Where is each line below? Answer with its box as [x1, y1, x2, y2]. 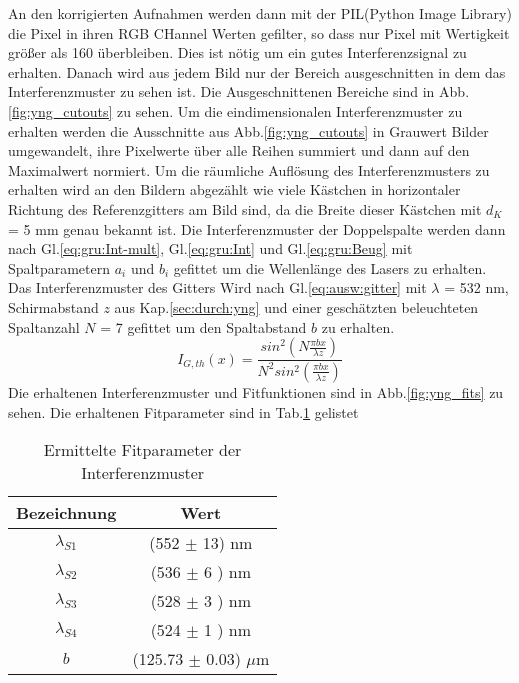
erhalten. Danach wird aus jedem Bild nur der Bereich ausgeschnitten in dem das [8, 61, 506, 82]
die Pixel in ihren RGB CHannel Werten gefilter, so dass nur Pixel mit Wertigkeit [8, 22, 510, 43]
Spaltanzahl [8, 316, 80, 337]
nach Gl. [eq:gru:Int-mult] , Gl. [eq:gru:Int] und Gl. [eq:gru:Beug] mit [8, 238, 413, 259]
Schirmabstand [8, 296, 99, 317]
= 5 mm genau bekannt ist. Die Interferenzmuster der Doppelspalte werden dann [8, 218, 506, 239]
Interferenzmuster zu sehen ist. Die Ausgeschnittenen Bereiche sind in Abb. [8, 81, 470, 102]
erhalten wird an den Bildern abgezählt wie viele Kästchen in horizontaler [8, 179, 461, 200]
